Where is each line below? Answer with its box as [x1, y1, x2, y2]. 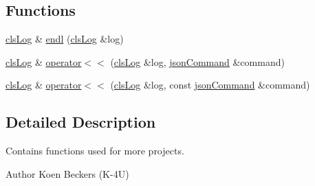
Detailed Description [6, 111, 156, 132]
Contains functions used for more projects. [6, 143, 184, 158]
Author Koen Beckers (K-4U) [6, 166, 129, 181]
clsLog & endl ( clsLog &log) [6, 32, 124, 46]
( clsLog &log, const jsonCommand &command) [110, 78, 310, 92]
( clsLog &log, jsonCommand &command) [110, 54, 285, 69]
